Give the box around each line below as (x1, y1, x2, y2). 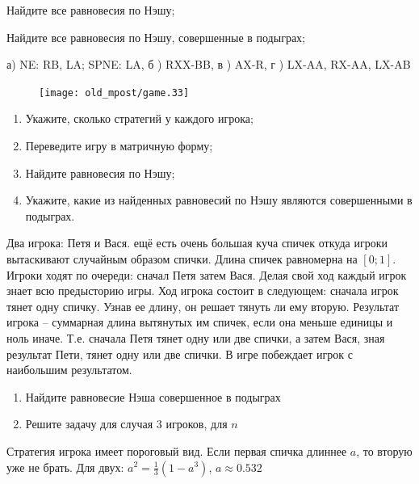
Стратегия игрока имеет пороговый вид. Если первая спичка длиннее (6, 442, 347, 459)
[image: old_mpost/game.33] (39, 86, 190, 99)
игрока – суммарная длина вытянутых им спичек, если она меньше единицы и (6, 314, 393, 330)
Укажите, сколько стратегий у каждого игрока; (25, 110, 253, 127)
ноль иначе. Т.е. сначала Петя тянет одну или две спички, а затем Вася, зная (6, 329, 385, 346)
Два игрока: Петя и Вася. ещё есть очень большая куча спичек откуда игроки (6, 234, 388, 251)
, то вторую (356, 442, 413, 459)
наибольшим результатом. (6, 361, 132, 378)
